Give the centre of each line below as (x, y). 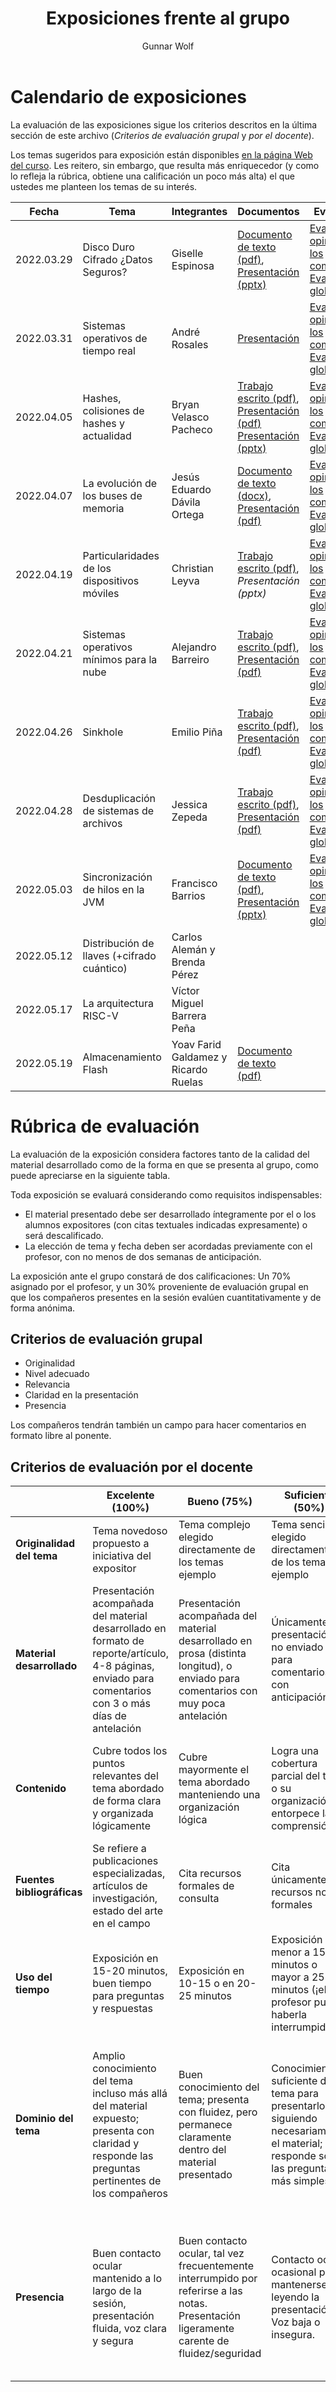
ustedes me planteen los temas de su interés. (104, 186)
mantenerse (299, 2285)
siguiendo (294, 2119)
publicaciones (125, 1861)
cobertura (294, 1764)
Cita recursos (210, 1874)
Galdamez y (199, 1057)
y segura (113, 2341)
